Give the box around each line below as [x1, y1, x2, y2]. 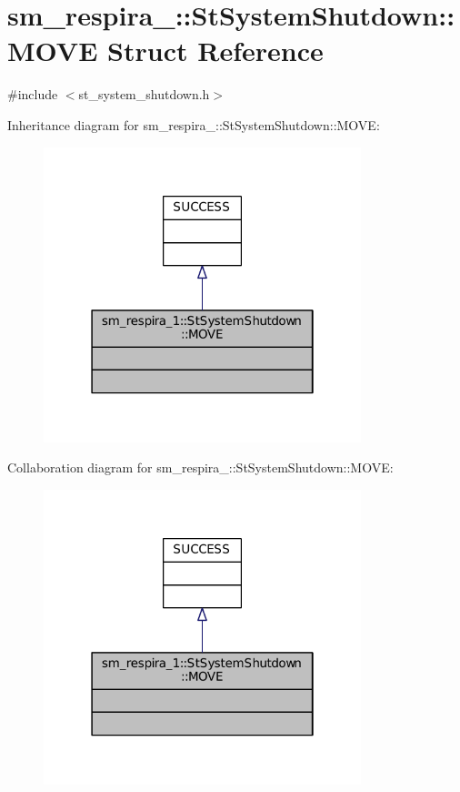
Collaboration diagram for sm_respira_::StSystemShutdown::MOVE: [7, 458, 394, 477]
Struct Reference [107, 32, 324, 69]
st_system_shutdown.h [78, 85, 210, 104]
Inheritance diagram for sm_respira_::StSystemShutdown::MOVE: [7, 115, 380, 134]
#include [7, 85, 58, 104]
